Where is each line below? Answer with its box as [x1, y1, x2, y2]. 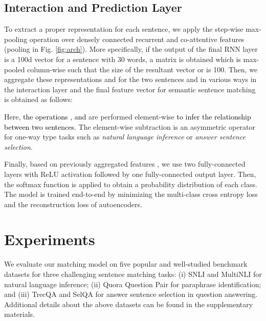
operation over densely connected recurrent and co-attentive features [29, 33, 245, 44]
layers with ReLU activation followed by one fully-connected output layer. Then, [4, 168, 256, 179]
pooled [4, 64, 25, 74]
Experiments [4, 229, 95, 250]
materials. [4, 309, 35, 319]
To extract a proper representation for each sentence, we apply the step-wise [4, 24, 243, 34]
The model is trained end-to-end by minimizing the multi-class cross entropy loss [4, 189, 258, 199]
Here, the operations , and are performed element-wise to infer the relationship [4, 111, 251, 122]
